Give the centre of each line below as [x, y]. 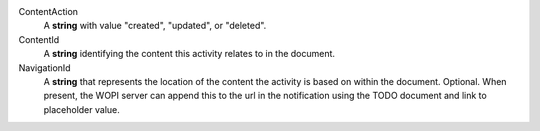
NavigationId [44, 67]
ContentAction [48, 11]
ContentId [39, 39]
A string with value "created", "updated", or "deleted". [155, 26]
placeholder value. [81, 109]
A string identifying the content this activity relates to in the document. [189, 54]
